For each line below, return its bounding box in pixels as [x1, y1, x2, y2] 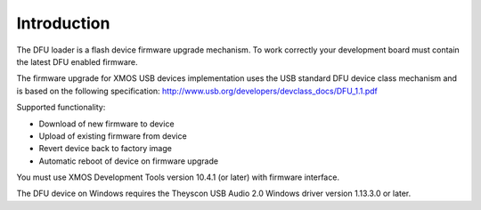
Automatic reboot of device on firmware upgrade [38, 156, 218, 166]
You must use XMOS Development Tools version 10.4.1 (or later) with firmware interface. [16, 172, 340, 182]
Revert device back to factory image [38, 143, 173, 154]
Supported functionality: [16, 102, 106, 113]
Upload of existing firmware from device [38, 130, 187, 141]
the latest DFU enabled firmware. [16, 56, 138, 67]
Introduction [16, 13, 110, 33]
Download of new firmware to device [38, 118, 175, 129]
